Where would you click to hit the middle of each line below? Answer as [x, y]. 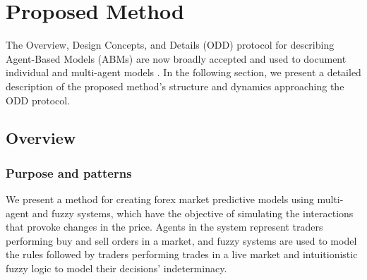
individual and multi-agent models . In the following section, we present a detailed [183, 72]
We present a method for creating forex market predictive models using [160, 199]
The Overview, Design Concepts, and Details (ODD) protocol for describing [170, 45]
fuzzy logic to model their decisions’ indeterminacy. [116, 268]
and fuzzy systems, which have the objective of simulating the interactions [193, 213]
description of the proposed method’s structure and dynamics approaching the [175, 86]
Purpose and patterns [69, 172]
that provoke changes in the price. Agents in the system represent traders [164, 227]
